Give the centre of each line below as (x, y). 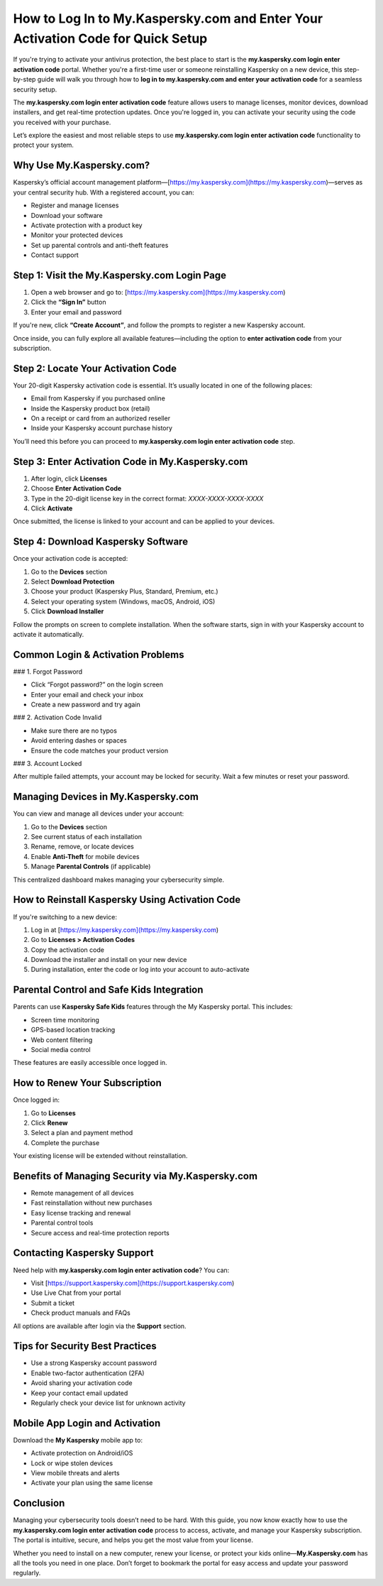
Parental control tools (62, 1223)
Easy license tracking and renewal (81, 1213)
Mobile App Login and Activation (87, 1423)
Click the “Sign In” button (68, 302)
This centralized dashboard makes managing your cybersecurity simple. (119, 880)
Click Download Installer (67, 611)
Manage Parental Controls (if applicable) (91, 867)
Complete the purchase (65, 1142)
